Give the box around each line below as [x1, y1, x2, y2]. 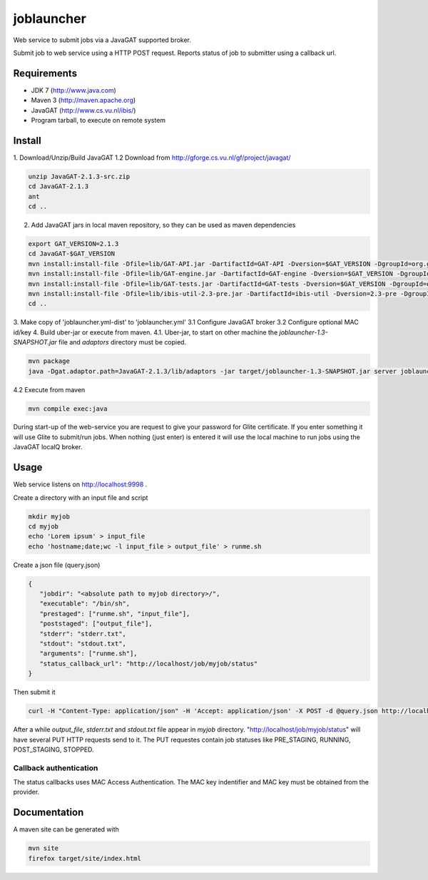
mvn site [28, 844, 59, 852]
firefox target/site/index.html [28, 854, 142, 862]
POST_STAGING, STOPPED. [13, 745, 94, 754]
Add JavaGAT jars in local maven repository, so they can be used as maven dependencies [31, 221, 296, 230]
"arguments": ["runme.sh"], [39, 650, 138, 658]
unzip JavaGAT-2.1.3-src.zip [28, 172, 131, 180]
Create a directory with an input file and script [13, 493, 148, 502]
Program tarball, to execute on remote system [31, 116, 166, 125]
